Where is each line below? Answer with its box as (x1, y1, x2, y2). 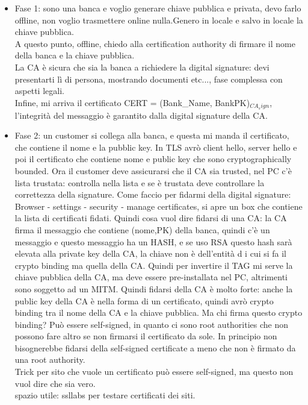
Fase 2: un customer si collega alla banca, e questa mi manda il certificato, (14, 129, 289, 142)
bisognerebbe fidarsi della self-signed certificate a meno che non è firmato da (14, 341, 296, 354)
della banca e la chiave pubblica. (14, 49, 135, 61)
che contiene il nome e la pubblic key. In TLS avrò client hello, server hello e (14, 140, 297, 153)
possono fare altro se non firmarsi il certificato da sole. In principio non (14, 330, 277, 342)
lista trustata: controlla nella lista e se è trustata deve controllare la (14, 176, 265, 189)
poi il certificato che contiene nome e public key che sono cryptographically (14, 152, 292, 165)
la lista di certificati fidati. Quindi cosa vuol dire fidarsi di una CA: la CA (14, 212, 287, 224)
